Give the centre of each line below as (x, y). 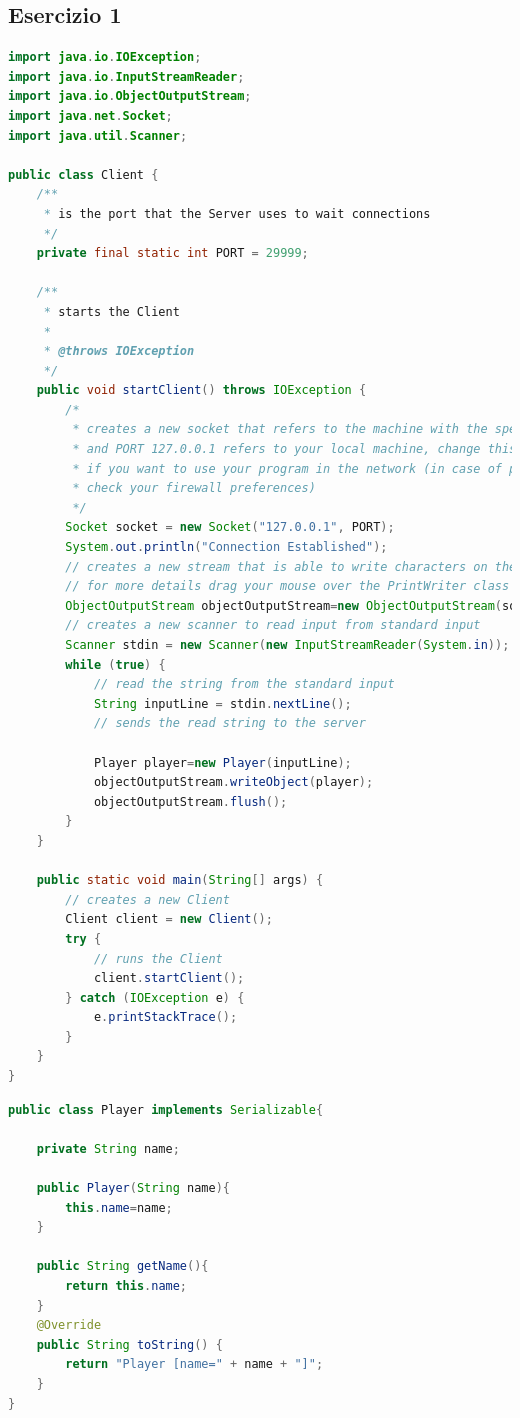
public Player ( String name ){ (133, 1188)
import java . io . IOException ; (105, 57)
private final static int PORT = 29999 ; (172, 253)
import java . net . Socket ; (90, 115)
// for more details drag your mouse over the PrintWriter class (287, 586)
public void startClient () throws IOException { (201, 390)
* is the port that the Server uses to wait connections (237, 213)
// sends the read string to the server (229, 723)
